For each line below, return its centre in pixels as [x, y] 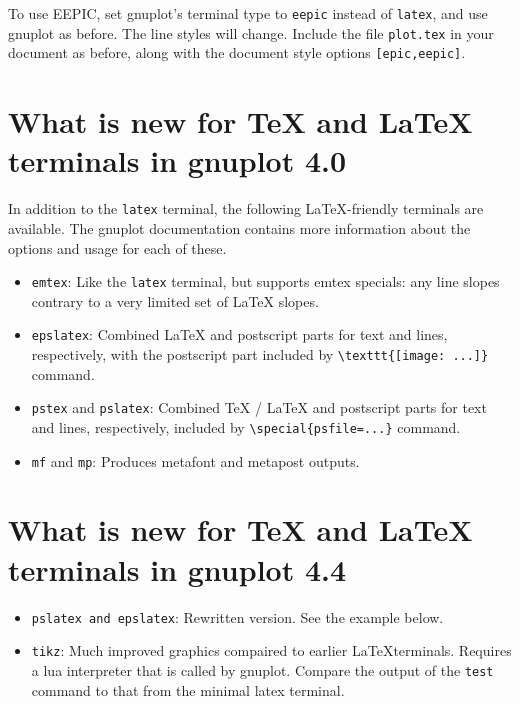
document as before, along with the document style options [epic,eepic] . [237, 52]
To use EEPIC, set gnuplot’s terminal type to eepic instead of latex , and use [248, 13]
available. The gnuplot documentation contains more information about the [239, 227]
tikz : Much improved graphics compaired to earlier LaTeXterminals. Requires [271, 650]
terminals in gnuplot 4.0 [177, 160]
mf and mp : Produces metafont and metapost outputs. [195, 460]
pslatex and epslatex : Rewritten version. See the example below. [237, 616]
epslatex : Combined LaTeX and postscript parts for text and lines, [239, 334]
